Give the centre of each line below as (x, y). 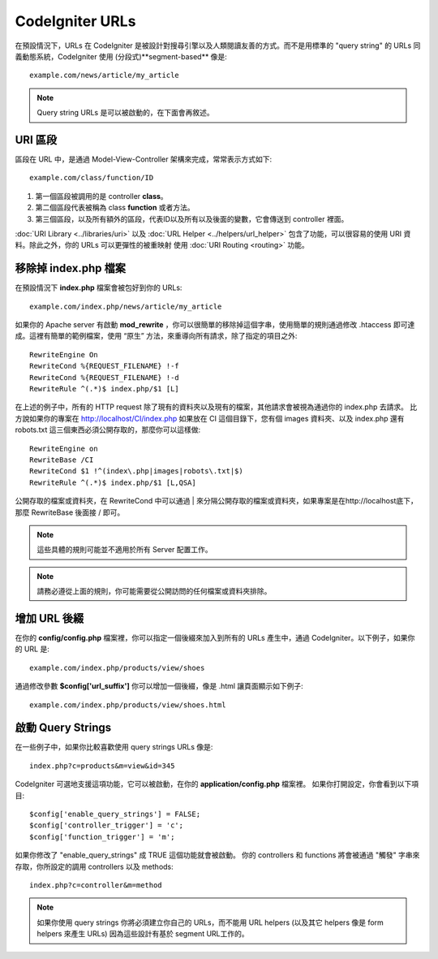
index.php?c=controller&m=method (96, 885)
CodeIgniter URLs (75, 21)
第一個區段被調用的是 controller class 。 (101, 196)
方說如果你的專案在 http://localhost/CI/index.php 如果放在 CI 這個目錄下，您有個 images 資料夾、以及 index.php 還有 (210, 418)
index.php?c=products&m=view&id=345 (102, 766)
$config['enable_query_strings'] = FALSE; (115, 814)
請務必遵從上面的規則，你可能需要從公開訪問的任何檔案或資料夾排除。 (154, 591)
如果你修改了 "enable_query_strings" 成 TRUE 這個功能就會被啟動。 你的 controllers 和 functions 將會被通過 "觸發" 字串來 (217, 855)
